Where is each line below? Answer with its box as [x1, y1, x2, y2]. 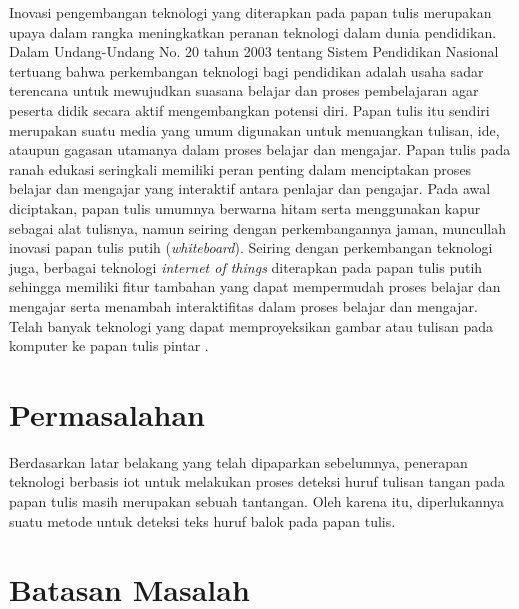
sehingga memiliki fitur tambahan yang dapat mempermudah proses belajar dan [9, 276, 501, 297]
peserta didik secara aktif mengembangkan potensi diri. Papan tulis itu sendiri [9, 99, 490, 120]
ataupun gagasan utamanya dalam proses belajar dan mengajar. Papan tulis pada [9, 139, 511, 160]
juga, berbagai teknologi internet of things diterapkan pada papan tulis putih [9, 256, 483, 277]
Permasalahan [9, 393, 206, 434]
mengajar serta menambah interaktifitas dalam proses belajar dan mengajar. [9, 295, 478, 316]
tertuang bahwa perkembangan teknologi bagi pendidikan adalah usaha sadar [9, 60, 484, 81]
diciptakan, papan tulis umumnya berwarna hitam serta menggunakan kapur [9, 197, 481, 218]
